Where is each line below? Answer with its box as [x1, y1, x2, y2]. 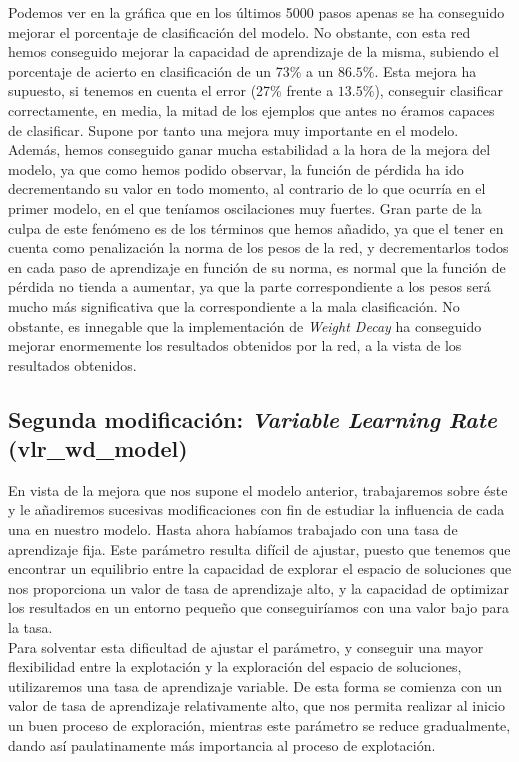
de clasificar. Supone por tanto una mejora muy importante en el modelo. [8, 119, 459, 140]
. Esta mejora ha [374, 60, 477, 81]
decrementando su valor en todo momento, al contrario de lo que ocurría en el [8, 178, 486, 199]
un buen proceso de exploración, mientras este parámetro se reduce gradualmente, [8, 715, 511, 735]
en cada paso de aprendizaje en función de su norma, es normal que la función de [8, 256, 506, 277]
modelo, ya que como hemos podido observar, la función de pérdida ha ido [8, 158, 464, 179]
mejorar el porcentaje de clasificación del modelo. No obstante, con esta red [8, 21, 471, 42]
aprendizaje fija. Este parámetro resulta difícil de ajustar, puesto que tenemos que [8, 538, 511, 559]
